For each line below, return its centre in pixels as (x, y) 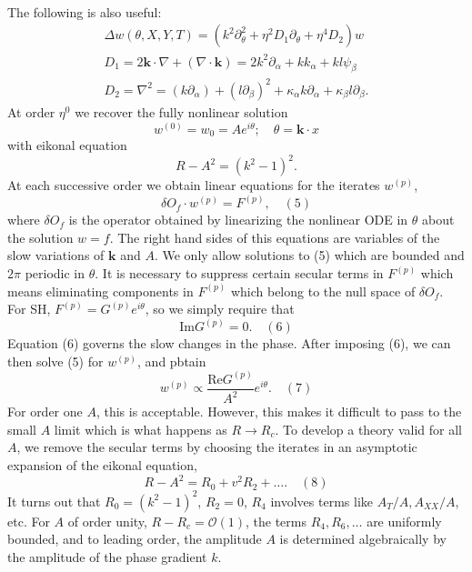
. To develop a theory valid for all (368, 429)
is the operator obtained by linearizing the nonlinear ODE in (238, 220)
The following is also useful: (85, 11)
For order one (45, 411)
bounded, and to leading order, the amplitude (135, 539)
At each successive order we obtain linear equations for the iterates (194, 185)
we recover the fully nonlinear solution (181, 112)
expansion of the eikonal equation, (102, 465)
